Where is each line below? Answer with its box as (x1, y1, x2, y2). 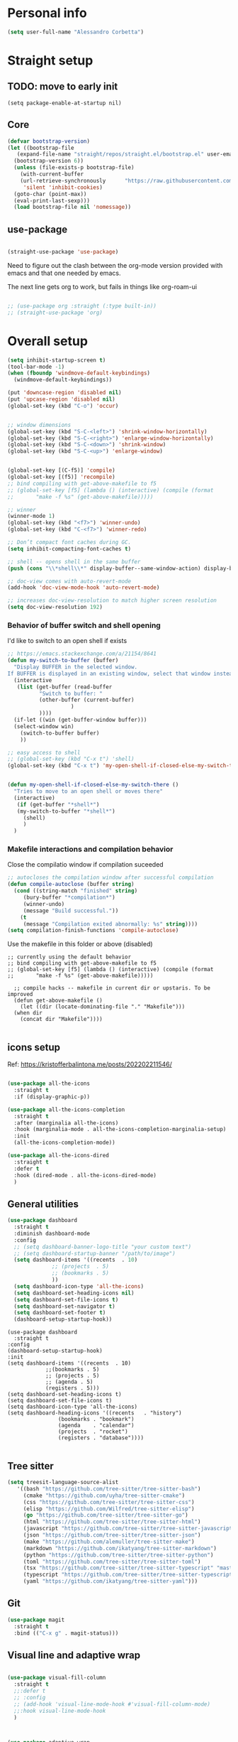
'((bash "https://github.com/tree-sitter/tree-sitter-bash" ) (16, 1485, 201, 1493)
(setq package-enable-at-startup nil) (7, 99, 122, 107)
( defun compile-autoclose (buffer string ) (7, 881, 135, 888)
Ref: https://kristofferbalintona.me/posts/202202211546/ (7, 1060, 172, 1069)
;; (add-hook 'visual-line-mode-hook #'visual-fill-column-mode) (13, 1700, 211, 1708)
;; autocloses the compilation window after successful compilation (7, 874, 214, 882)
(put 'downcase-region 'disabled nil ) (7, 389, 122, 396)
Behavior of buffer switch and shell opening (7, 620, 161, 630)
